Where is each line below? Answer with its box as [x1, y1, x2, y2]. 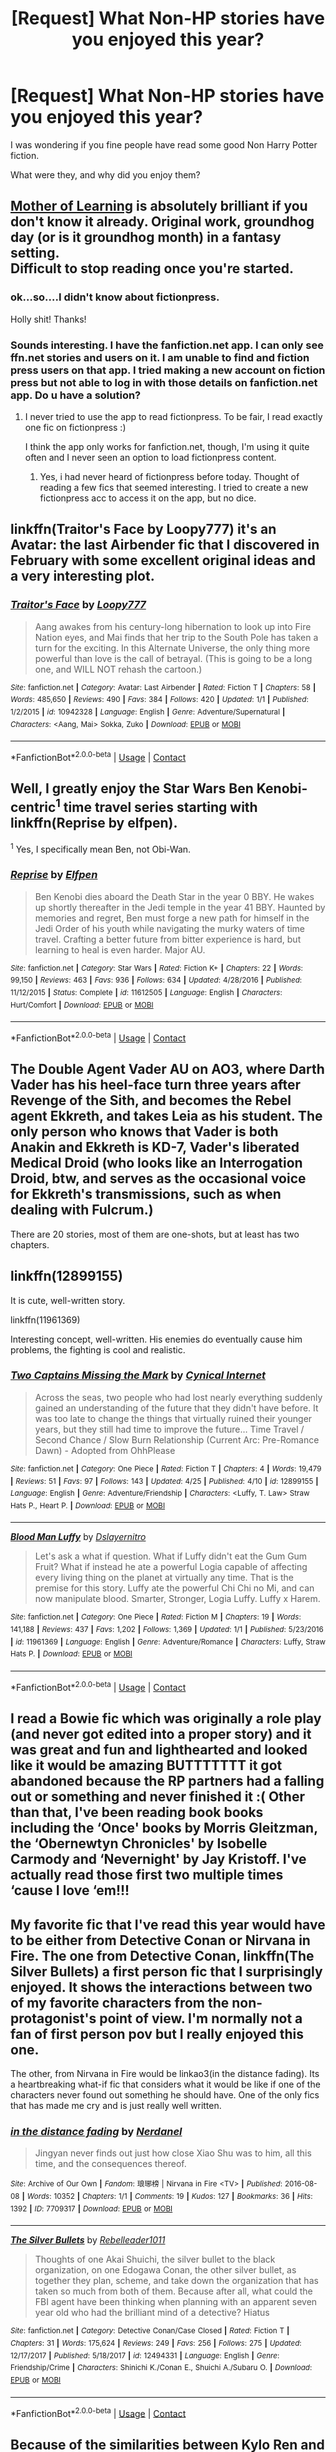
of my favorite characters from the [10, 1994, 230, 2011]
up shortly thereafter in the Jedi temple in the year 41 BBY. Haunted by [34, 901, 326, 913]
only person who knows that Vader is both [10, 1123, 279, 1141]
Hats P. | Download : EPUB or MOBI [10, 1649, 133, 1659]
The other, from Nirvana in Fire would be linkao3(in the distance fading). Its [10, 2067, 320, 2079]
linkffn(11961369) [10, 1313, 81, 1326]
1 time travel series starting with [55, 796, 258, 816]
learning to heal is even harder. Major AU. [34, 943, 206, 956]
